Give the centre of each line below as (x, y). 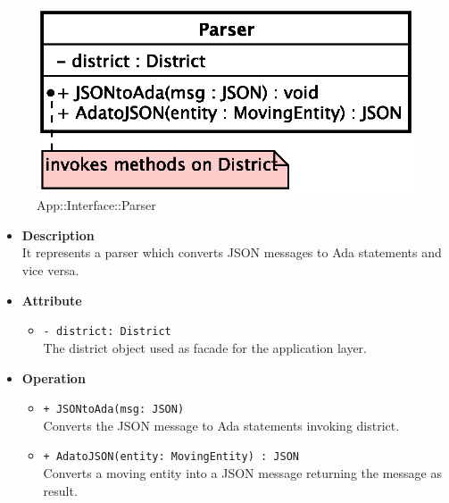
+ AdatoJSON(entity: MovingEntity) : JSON (171, 457)
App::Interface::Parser (96, 205)
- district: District (107, 332)
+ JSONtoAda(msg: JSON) (114, 410)
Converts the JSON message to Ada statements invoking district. (221, 425)
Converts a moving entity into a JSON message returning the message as (242, 473)
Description (58, 235)
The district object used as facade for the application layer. (205, 347)
